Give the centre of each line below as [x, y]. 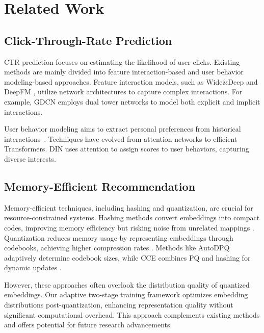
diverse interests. [30, 158]
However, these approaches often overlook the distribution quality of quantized [127, 284]
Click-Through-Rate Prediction [88, 40]
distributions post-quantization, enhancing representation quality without [119, 305]
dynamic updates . [33, 267]
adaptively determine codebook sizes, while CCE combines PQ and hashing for [127, 257]
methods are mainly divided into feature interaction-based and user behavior [124, 72]
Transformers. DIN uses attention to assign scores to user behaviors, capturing [127, 149]
